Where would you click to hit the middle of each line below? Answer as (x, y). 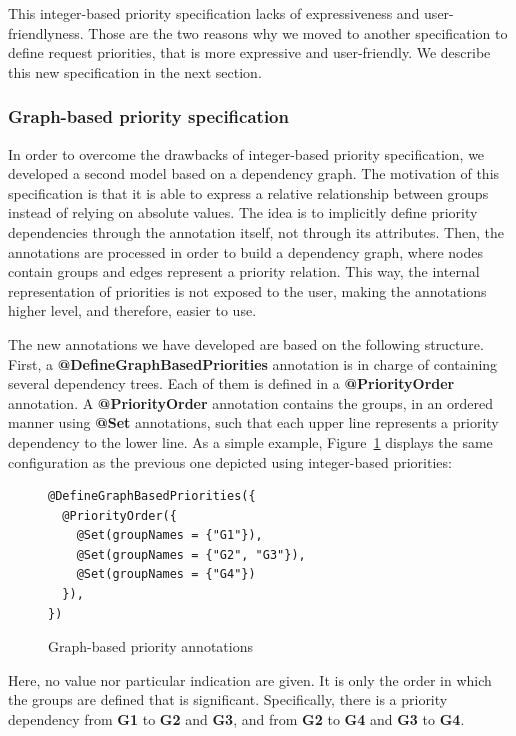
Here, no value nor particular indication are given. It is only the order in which (250, 679)
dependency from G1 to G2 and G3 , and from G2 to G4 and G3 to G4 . (236, 719)
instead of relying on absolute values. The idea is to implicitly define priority (243, 212)
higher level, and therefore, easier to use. (132, 310)
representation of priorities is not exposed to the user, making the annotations (247, 290)
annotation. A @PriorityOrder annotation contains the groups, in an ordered (251, 402)
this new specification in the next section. (135, 71)
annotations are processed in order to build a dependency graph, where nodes (246, 251)
